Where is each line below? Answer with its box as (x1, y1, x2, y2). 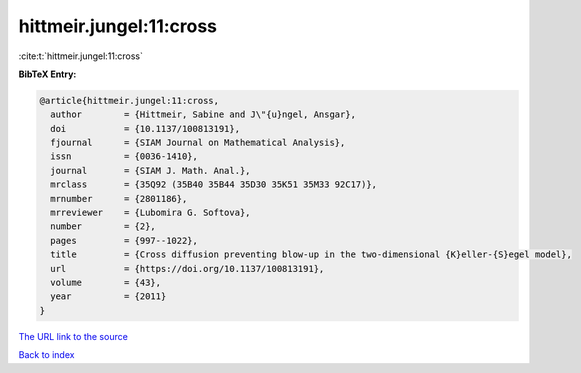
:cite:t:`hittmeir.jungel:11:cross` (18, 50, 144, 62)
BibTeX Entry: (18, 68, 77, 80)
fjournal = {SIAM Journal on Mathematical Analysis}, (50, 137, 346, 149)
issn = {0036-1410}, (50, 151, 199, 162)
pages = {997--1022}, (50, 235, 199, 246)
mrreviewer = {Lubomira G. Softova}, (50, 207, 251, 219)
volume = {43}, (50, 277, 162, 288)
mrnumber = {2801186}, (50, 193, 188, 204)
